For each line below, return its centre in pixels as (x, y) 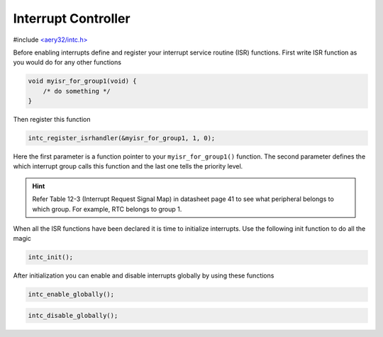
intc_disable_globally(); (73, 315)
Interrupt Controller (72, 18)
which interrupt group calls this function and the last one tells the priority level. (128, 166)
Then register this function (52, 120)
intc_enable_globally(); (71, 295)
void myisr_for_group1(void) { (83, 81)
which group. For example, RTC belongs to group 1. (107, 209)
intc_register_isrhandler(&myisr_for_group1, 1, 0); (122, 138)
